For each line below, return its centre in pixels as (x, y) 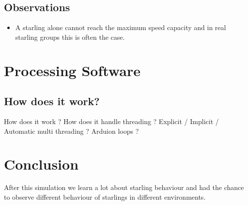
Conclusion (41, 164)
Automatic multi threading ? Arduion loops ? (71, 131)
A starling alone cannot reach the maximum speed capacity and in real (121, 27)
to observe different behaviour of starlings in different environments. (105, 197)
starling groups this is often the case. (70, 37)
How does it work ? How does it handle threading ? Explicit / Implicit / (111, 121)
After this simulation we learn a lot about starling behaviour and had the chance (124, 187)
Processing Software (72, 70)
